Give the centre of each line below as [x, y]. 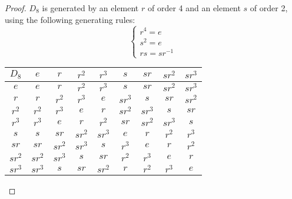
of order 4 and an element [194, 8]
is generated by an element [90, 8]
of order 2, [269, 8]
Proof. [16, 8]
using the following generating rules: [70, 19]
